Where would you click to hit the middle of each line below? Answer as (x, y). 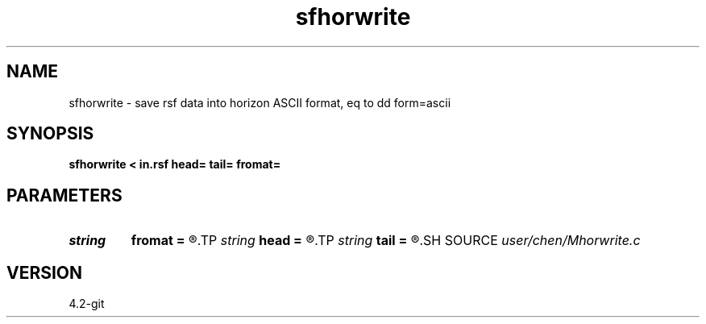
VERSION (45, 272)
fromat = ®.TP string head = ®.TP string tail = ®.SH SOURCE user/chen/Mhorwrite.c (386, 241)
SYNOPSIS (50, 134)
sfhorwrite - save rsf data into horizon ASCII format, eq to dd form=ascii (260, 102)
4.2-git (87, 304)
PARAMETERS (64, 195)
